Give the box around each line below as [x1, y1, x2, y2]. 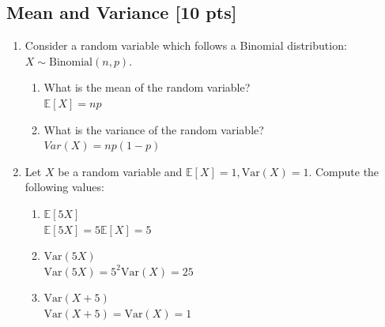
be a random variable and [58, 163, 183, 179]
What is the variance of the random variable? [43, 121, 264, 137]
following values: [25, 179, 104, 195]
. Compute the [308, 163, 379, 179]
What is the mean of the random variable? [43, 79, 251, 96]
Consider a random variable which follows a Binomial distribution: [25, 37, 347, 54]
